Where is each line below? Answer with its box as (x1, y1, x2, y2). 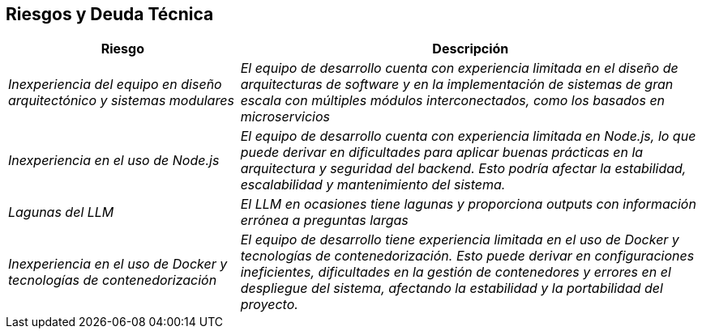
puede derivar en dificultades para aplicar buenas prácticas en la (240, 144, 644, 161)
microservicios (240, 108, 330, 125)
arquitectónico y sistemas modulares (8, 92, 234, 109)
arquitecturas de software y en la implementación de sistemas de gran (240, 76, 674, 93)
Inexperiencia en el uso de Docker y (8, 256, 228, 273)
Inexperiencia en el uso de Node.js (8, 152, 220, 169)
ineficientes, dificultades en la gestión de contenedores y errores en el (240, 264, 671, 281)
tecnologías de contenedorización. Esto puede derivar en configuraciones (240, 248, 695, 265)
